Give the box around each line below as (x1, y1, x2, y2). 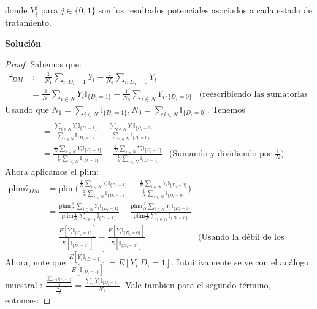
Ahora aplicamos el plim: (5, 165, 99, 178)
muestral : (5, 278, 43, 291)
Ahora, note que (5, 256, 66, 269)
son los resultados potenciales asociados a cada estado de (98, 4, 312, 16)
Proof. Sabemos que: (5, 57, 82, 70)
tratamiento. (5, 16, 52, 29)
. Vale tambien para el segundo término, (120, 278, 271, 291)
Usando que (5, 102, 49, 115)
